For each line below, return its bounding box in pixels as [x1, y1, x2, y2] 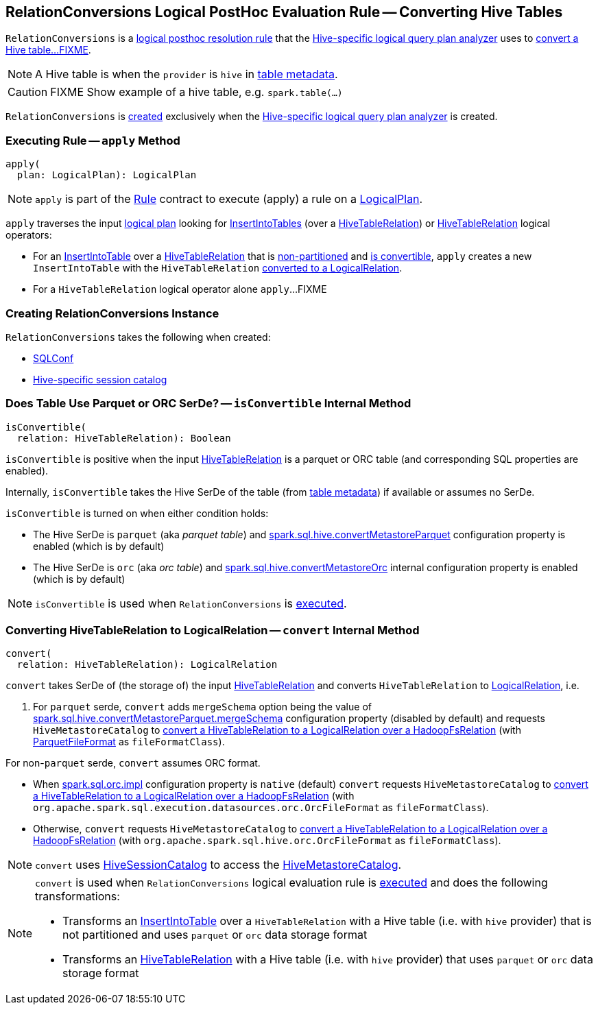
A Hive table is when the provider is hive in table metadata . [35, 67, 338, 82]
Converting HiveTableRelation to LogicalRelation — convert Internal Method [5, 623, 420, 638]
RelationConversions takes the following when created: [5, 330, 271, 343]
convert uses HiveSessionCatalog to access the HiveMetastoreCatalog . [35, 858, 402, 872]
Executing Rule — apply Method [5, 133, 180, 147]
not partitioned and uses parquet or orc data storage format [62, 928, 368, 942]
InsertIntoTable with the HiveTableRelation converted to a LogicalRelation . [33, 262, 403, 274]
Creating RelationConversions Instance [5, 306, 219, 320]
